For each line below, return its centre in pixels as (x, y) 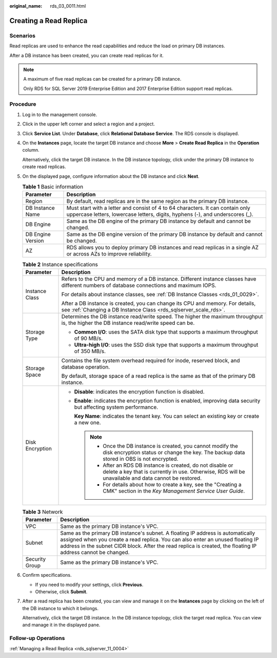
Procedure (23, 104)
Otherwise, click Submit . (61, 592)
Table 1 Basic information (53, 187)
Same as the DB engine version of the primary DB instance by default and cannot (164, 234)
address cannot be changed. (95, 553)
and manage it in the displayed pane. (61, 625)
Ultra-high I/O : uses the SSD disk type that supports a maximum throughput (166, 344)
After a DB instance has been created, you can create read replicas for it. (87, 55)
